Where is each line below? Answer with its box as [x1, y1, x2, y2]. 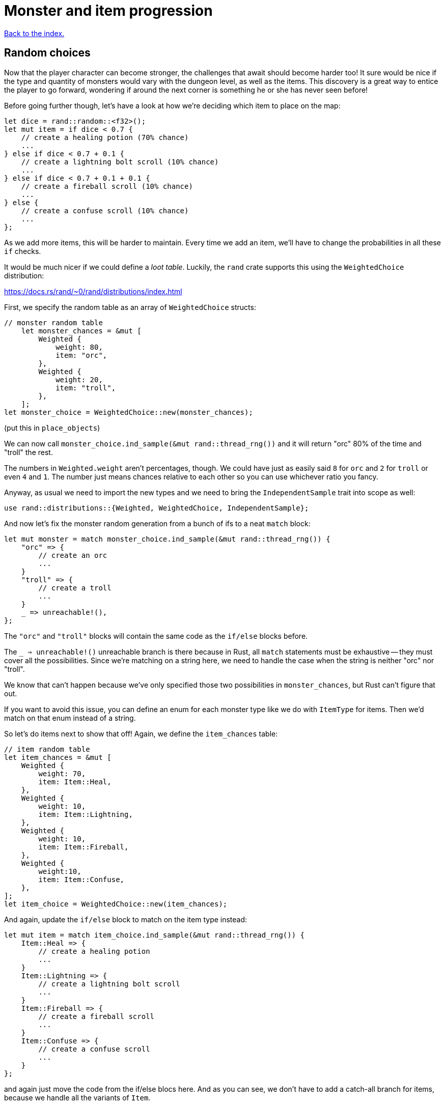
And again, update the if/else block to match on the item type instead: [4, 915, 247, 924]
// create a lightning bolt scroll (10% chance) [21, 157, 219, 166]
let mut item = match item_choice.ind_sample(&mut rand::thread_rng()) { [4, 930, 305, 939]
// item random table [4, 745, 90, 753]
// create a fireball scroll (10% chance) [21, 182, 193, 190]
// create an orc [38, 551, 107, 559]
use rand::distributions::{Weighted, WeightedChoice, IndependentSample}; [4, 503, 309, 512]
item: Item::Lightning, [38, 810, 133, 818]
